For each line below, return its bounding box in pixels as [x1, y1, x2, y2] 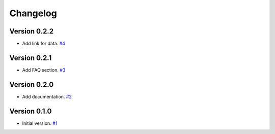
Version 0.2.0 [9, 80, 54, 89]
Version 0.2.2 [9, 27, 53, 36]
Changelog [9, 8, 57, 19]
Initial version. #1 [22, 120, 58, 126]
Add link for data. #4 [22, 41, 66, 47]
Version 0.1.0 [9, 107, 52, 115]
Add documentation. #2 [22, 93, 72, 99]
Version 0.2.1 [9, 53, 52, 62]
